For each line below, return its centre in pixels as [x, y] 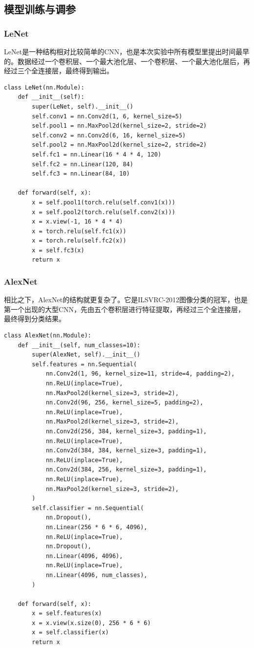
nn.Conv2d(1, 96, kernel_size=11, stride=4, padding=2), [140, 374]
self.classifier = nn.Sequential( [88, 508]
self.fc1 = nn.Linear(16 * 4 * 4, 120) [97, 154]
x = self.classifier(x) [70, 633]
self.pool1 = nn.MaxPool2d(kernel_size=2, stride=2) [119, 126]
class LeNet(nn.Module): [44, 87]
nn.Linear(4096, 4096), [84, 556]
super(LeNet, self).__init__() [83, 106]
